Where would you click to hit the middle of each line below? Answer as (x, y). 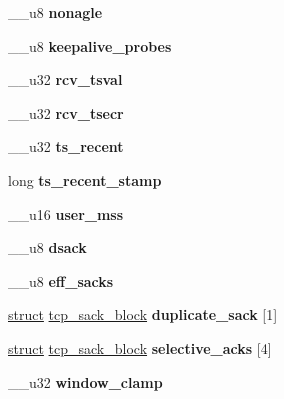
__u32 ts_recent (66, 146)
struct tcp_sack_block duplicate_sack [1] (143, 314)
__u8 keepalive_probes (90, 45)
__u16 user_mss (66, 213)
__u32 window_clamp (85, 381)
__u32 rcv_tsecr (66, 112)
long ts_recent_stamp (85, 179)
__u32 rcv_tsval (65, 79)
